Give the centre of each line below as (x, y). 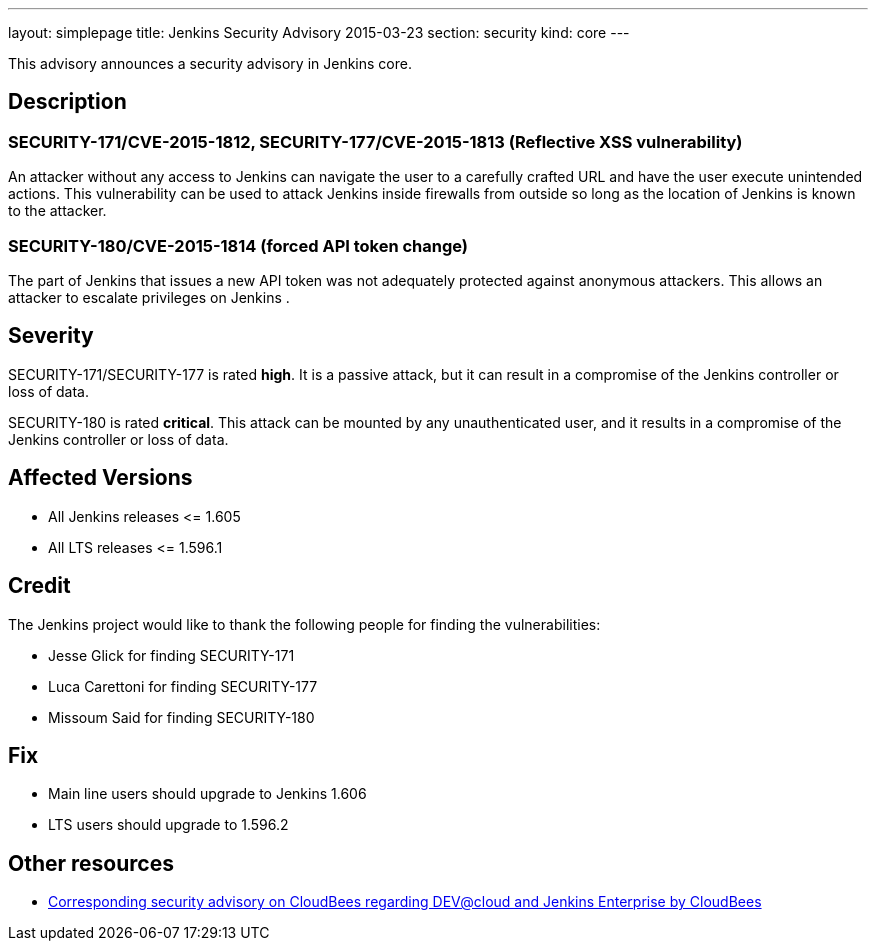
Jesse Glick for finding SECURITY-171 (171, 655)
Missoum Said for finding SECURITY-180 (181, 717)
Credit (39, 586)
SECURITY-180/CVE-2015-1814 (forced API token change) (238, 245)
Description (67, 102)
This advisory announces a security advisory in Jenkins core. (210, 63)
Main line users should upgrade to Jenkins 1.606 (207, 794)
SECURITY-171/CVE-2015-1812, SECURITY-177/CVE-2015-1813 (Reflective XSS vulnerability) (375, 141)
